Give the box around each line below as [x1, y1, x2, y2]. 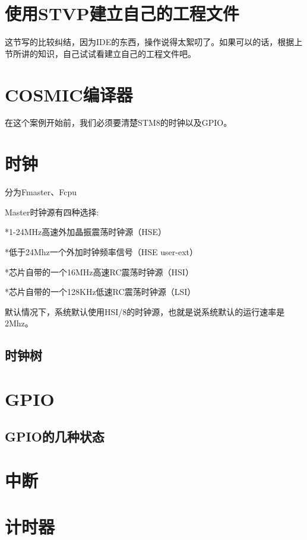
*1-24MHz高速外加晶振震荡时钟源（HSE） [5, 225, 167, 238]
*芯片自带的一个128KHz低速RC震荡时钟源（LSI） [5, 285, 196, 298]
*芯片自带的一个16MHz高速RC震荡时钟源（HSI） [5, 265, 194, 278]
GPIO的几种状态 [5, 427, 105, 446]
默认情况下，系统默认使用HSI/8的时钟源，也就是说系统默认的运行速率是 [5, 305, 285, 317]
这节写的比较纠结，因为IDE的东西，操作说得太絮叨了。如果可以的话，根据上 [5, 36, 303, 48]
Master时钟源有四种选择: [5, 205, 99, 218]
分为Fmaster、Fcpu [5, 186, 77, 198]
